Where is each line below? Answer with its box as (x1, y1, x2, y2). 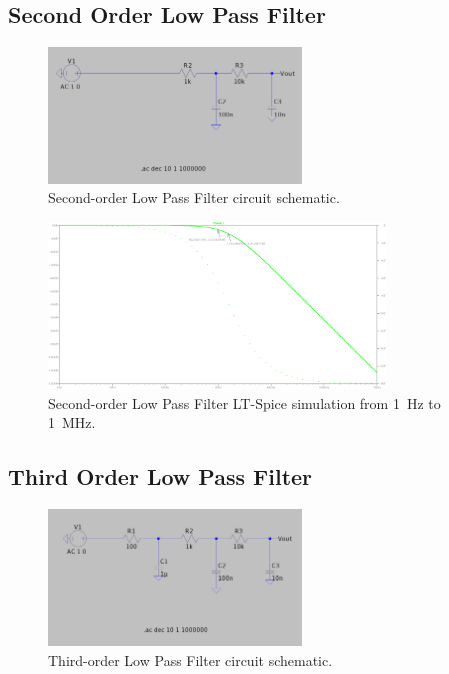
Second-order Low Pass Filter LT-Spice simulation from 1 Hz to (48, 392, 441, 413)
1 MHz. (48, 412, 96, 433)
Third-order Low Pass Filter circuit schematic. (48, 649, 333, 670)
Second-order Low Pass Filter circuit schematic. (48, 187, 340, 208)
